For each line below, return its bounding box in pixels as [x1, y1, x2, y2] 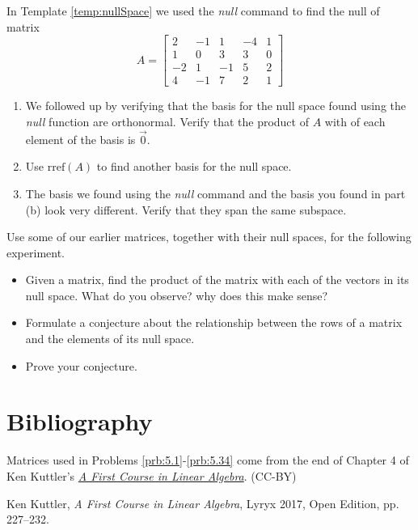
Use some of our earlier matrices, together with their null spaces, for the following [6, 228, 412, 245]
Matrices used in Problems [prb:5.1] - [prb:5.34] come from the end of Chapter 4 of [6, 452, 409, 469]
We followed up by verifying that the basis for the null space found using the [25, 97, 406, 114]
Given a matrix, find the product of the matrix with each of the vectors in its [25, 271, 409, 288]
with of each [324, 112, 386, 129]
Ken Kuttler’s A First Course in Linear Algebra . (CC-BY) [6, 467, 297, 484]
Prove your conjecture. [25, 357, 137, 374]
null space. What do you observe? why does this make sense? [25, 286, 328, 303]
